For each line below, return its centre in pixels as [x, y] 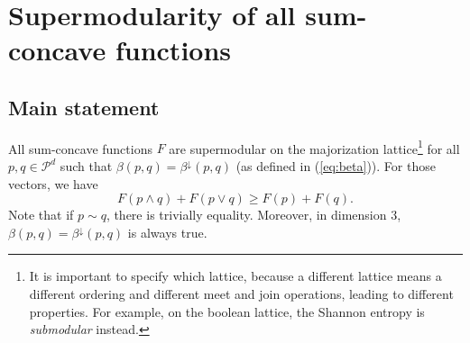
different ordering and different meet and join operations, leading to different [241, 293]
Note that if [41, 215]
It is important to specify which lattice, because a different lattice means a [235, 276]
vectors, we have [53, 183]
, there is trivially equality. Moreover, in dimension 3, [253, 215]
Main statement [84, 107]
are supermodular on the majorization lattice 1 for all [314, 147]
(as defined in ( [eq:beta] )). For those [336, 166]
